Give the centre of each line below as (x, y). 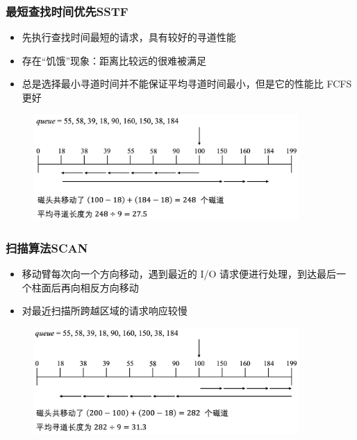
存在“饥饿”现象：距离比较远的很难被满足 (114, 60)
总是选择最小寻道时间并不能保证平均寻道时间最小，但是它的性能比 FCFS (187, 84)
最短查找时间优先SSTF (67, 11)
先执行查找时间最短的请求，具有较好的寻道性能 (129, 37)
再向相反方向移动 (100, 287)
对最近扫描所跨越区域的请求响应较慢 (105, 311)
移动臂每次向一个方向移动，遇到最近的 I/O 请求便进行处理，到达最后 (179, 274)
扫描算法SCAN (47, 248)
